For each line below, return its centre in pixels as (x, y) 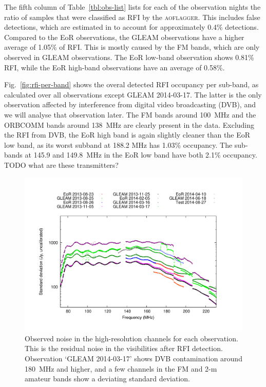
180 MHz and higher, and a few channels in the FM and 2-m (121, 368)
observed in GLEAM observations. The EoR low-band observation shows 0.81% (129, 57)
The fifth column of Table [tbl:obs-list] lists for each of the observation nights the (132, 7)
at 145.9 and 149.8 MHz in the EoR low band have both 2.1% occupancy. (141, 155)
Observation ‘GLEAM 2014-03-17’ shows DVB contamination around (134, 358)
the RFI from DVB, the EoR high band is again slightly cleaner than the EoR (127, 135)
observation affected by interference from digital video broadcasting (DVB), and (130, 104)
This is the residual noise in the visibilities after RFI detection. (124, 348)
